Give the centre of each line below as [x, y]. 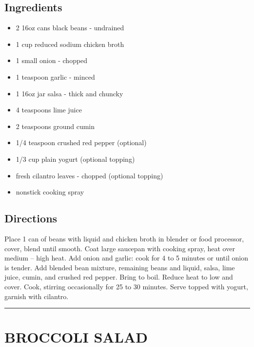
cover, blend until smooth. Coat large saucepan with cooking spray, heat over [120, 248]
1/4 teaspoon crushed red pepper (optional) [81, 142]
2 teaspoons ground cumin [55, 126]
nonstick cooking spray [50, 192]
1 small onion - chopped [52, 60]
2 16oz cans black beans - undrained [70, 28]
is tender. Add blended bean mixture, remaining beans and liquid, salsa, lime [120, 267]
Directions [31, 218]
